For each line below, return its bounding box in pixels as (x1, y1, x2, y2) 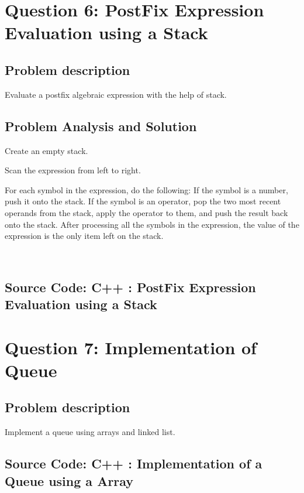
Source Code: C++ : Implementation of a (5, 454, 262, 473)
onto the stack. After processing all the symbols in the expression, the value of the (5, 218, 299, 230)
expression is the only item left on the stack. (5, 230, 164, 242)
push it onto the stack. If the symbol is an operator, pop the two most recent (5, 195, 281, 207)
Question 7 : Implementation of (5, 335, 257, 359)
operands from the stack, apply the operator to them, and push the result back (5, 206, 288, 218)
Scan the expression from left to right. (5, 164, 141, 176)
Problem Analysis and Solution (5, 117, 197, 135)
